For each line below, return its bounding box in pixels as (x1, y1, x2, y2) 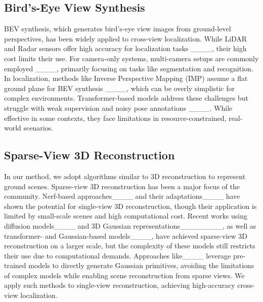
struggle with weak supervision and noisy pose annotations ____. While (4, 102, 233, 113)
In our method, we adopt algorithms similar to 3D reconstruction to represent (4, 170, 246, 181)
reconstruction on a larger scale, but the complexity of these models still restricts (4, 240, 255, 251)
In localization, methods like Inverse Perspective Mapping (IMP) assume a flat (4, 73, 248, 83)
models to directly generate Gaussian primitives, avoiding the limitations (28, 260, 254, 271)
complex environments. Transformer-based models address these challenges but (4, 93, 248, 103)
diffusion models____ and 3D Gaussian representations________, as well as (4, 220, 256, 231)
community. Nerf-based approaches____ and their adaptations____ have (4, 191, 240, 201)
